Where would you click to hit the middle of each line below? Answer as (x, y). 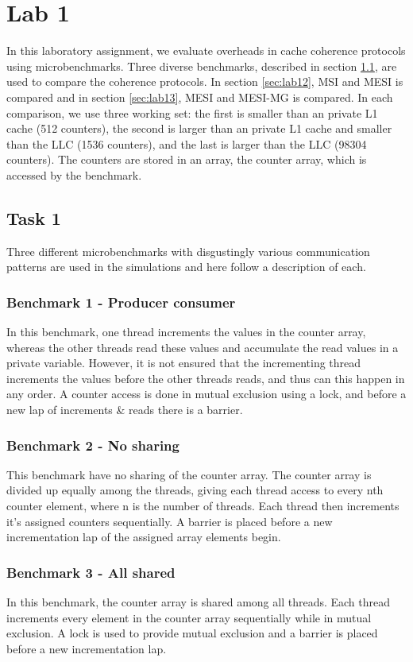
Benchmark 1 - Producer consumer (121, 302)
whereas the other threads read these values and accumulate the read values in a (203, 347)
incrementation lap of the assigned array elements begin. (144, 537)
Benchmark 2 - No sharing (93, 445)
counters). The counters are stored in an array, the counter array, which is (187, 159)
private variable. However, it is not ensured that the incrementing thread (184, 363)
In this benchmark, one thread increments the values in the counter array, (186, 332)
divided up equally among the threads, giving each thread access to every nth (195, 490)
